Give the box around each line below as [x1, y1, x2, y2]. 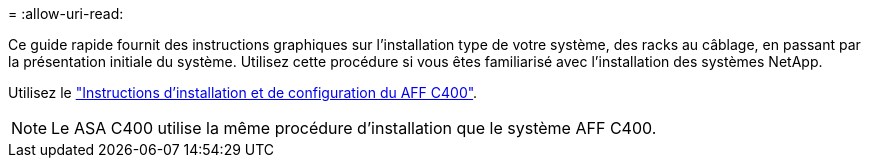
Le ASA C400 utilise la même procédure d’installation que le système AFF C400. [51, 118, 657, 138]
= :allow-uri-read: [8, 5, 124, 22]
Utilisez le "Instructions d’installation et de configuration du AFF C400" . [8, 84, 478, 101]
